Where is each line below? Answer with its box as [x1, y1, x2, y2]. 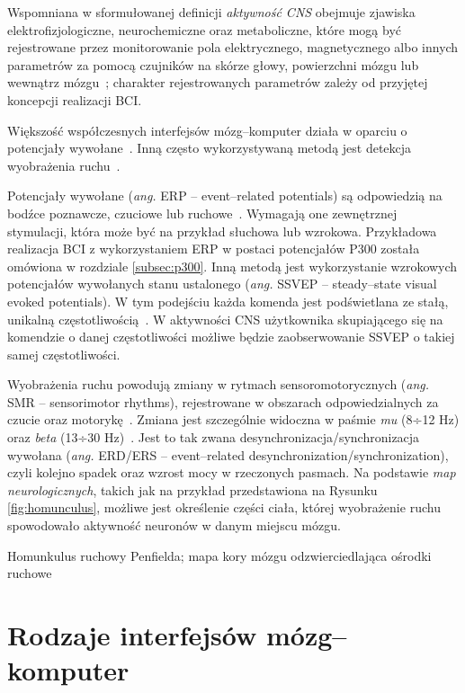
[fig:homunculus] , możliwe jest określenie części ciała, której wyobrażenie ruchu [7, 498, 441, 517]
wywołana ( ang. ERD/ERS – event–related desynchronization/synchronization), [7, 445, 449, 464]
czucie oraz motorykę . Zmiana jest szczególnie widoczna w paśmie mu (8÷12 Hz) [7, 410, 460, 429]
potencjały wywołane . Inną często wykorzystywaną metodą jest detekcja [7, 138, 412, 157]
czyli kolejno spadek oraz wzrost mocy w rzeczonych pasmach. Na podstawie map [7, 463, 456, 482]
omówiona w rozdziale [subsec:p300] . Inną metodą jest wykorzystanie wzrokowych [7, 256, 458, 275]
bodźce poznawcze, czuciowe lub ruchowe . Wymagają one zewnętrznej [7, 203, 398, 222]
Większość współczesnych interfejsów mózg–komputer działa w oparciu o [7, 120, 407, 139]
